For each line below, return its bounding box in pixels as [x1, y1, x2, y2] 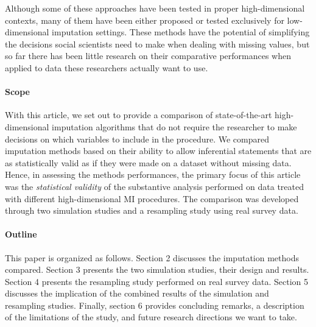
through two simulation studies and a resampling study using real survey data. [5, 204, 298, 217]
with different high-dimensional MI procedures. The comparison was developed [5, 192, 299, 205]
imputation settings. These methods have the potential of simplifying [52, 26, 310, 38]
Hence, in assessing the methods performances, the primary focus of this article [5, 168, 301, 181]
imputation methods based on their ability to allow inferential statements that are [5, 144, 312, 157]
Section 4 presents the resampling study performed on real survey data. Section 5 [5, 275, 309, 287]
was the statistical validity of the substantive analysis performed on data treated [5, 180, 304, 192]
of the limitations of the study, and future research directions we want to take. [5, 311, 297, 323]
